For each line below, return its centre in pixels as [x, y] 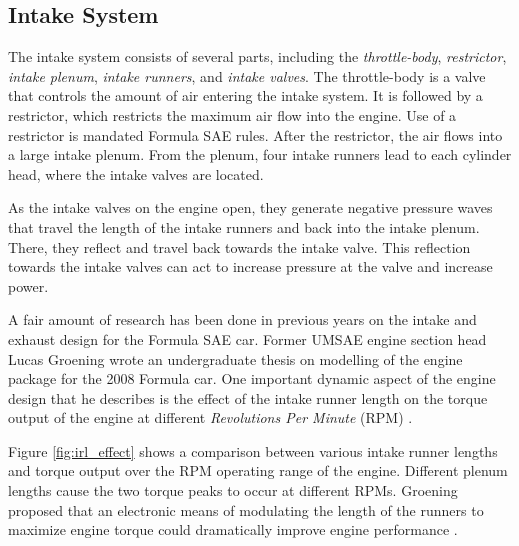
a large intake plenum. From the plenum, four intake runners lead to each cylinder [260, 154]
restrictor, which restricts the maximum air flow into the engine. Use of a [232, 114]
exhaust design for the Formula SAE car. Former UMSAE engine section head [247, 338]
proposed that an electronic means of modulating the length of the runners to [246, 509]
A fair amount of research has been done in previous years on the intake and [242, 319]
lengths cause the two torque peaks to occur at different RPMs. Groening [233, 490]
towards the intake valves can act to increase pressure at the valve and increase [250, 266]
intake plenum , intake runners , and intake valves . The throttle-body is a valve [247, 75]
